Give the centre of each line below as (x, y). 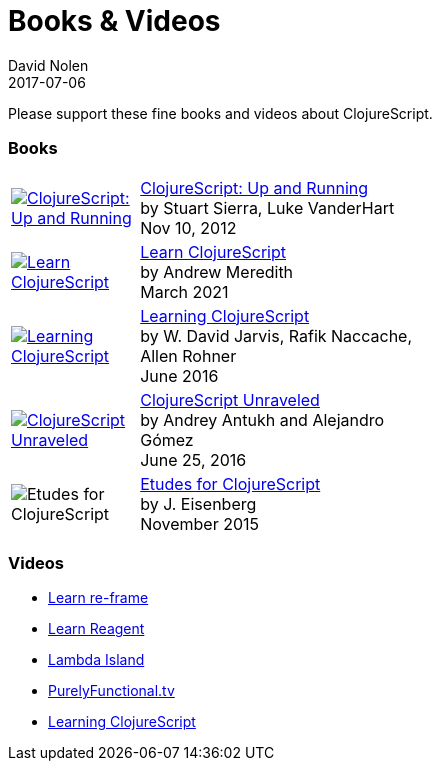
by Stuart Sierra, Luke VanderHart (267, 207)
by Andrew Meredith (217, 271)
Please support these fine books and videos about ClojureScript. (220, 113)
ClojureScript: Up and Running (254, 187)
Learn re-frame (98, 598)
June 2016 (179, 375)
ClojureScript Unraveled (230, 399)
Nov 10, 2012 (188, 227)
